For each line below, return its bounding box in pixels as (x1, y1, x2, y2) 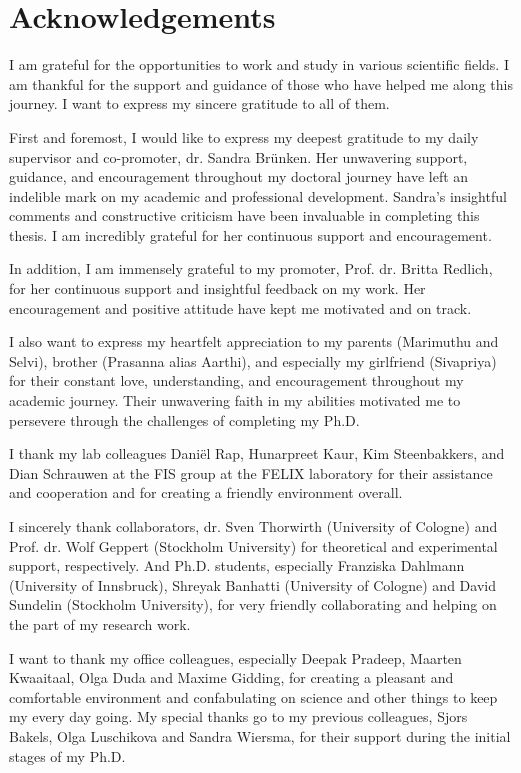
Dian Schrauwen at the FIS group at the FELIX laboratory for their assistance (9, 462, 493, 483)
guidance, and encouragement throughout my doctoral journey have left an (9, 166, 469, 187)
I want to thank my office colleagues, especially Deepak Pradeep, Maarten (9, 647, 462, 668)
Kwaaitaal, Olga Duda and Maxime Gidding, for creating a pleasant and (9, 667, 454, 688)
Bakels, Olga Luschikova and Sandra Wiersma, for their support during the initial (9, 725, 511, 746)
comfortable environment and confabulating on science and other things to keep (9, 686, 498, 707)
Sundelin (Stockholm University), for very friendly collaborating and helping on (9, 594, 497, 615)
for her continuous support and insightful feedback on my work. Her (9, 278, 426, 299)
